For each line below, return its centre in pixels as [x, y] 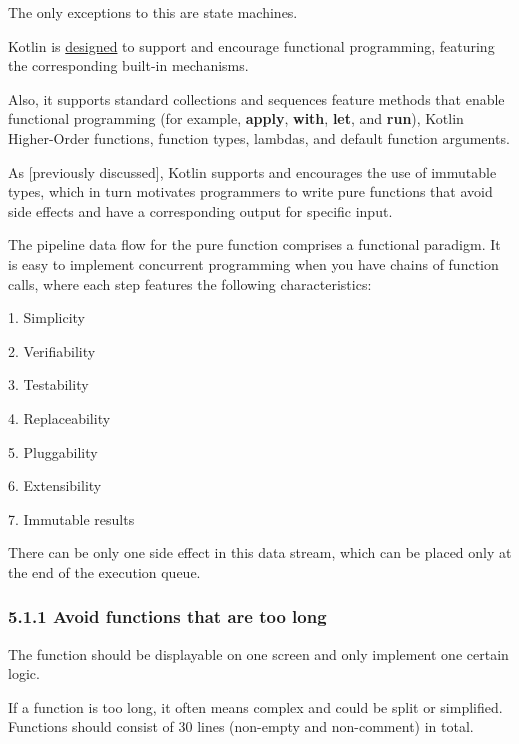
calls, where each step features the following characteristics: [190, 283]
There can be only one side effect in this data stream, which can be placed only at [260, 552]
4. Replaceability [59, 417]
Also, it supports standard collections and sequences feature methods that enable [256, 98]
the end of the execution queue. [104, 571]
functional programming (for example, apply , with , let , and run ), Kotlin [236, 118]
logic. [24, 673]
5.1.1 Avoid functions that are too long [167, 616]
